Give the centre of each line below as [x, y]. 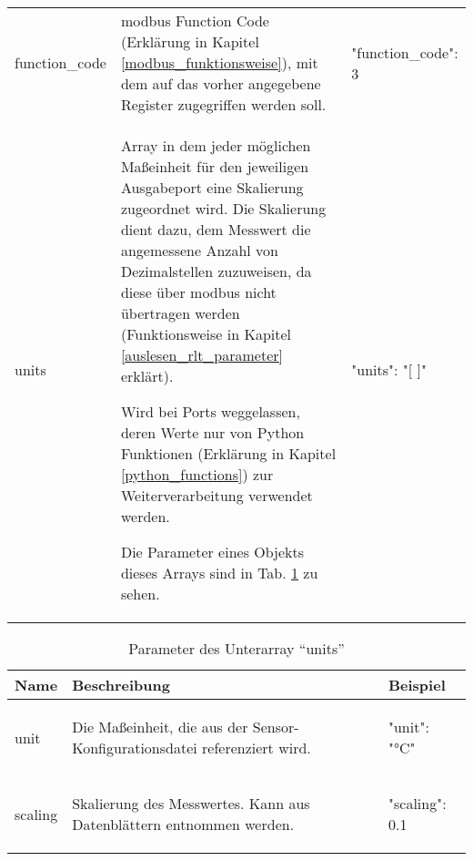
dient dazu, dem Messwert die [216, 229]
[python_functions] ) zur [197, 474]
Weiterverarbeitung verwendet [216, 495]
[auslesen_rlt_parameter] [202, 355]
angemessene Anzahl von [199, 250]
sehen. [140, 594]
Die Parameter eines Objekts [212, 552]
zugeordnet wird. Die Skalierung [223, 208]
